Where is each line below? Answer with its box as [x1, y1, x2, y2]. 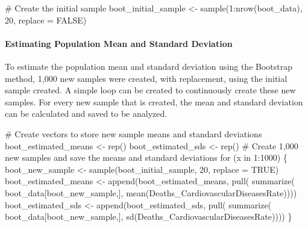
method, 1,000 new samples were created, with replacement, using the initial [5, 72, 288, 84]
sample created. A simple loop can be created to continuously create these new [5, 84, 296, 96]
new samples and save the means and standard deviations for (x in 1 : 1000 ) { [5, 151, 288, 164]
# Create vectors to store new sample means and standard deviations [5, 127, 262, 140]
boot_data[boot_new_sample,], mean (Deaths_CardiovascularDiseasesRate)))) [5, 186, 297, 199]
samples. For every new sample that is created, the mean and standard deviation [5, 95, 303, 108]
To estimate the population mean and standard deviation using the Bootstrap [5, 60, 293, 72]
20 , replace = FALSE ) [5, 13, 87, 26]
